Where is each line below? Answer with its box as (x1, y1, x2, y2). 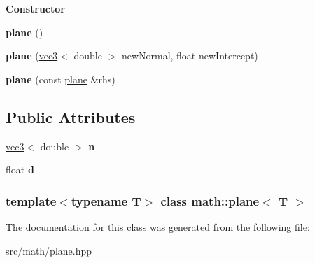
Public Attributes (6, 106, 136, 127)
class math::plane (160, 192, 260, 209)
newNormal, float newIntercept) (121, 48, 258, 63)
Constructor (6, 1, 65, 15)
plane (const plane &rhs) (6, 71, 115, 86)
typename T (71, 192, 141, 209)
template (6, 192, 57, 209)
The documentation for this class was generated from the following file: (6, 219, 310, 234)
